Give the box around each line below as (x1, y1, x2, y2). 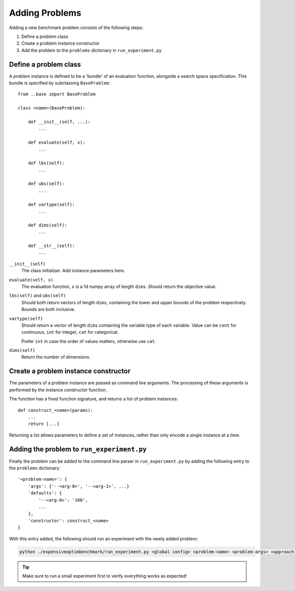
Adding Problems (9, 7, 82, 18)
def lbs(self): (28, 160, 65, 166)
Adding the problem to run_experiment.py (9, 445, 147, 453)
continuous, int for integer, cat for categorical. (21, 329, 119, 335)
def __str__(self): (28, 243, 75, 249)
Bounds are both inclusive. (21, 307, 76, 312)
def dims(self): (28, 222, 67, 228)
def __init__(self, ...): (28, 119, 91, 124)
